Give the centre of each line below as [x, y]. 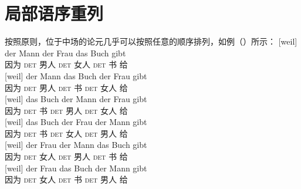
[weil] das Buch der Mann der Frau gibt [76, 99]
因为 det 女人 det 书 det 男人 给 [66, 179]
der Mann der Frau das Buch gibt [65, 53]
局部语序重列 [54, 13]
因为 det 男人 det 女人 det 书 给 [66, 64]
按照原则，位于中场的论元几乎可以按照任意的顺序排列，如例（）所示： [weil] [151, 41]
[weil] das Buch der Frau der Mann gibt [76, 122]
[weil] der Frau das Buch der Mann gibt [76, 168]
